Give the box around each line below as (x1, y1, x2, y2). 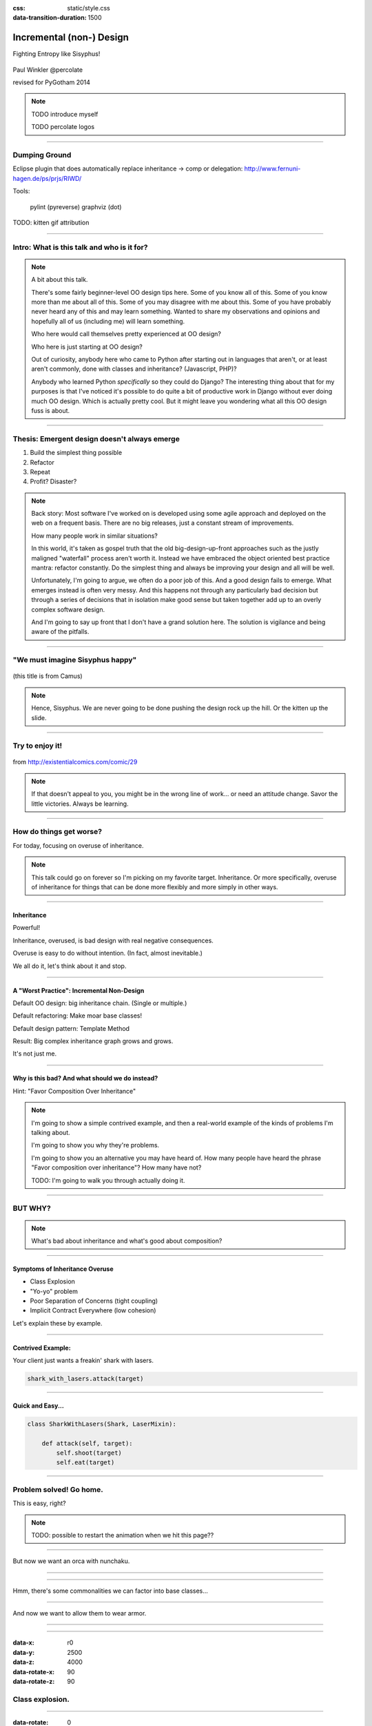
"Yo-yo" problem (30, 1287, 79, 1295)
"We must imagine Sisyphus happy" (12, 655, 137, 665)
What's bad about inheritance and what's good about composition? (31, 1237, 223, 1245)
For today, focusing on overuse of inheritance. (12, 841, 144, 849)
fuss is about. (31, 406, 70, 414)
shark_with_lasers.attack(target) (27, 1375, 144, 1383)
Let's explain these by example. (12, 1319, 103, 1327)
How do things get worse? (12, 827, 103, 837)
